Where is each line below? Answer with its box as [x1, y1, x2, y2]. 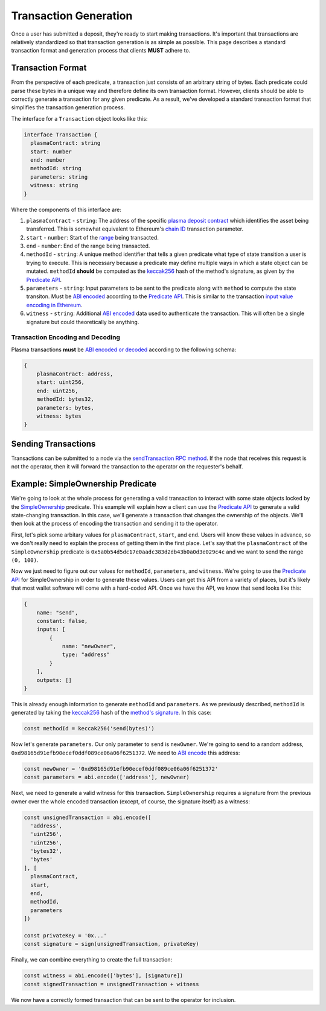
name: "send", [36, 609, 78, 616]
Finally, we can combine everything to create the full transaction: [11, 956, 173, 963]
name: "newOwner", [62, 643, 117, 650]
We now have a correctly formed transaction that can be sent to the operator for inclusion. [11, 996, 236, 1003]
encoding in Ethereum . [26, 301, 83, 308]
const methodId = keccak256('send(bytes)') [24, 725, 155, 732]
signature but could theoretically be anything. [26, 318, 139, 325]
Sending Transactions [11, 438, 96, 449]
